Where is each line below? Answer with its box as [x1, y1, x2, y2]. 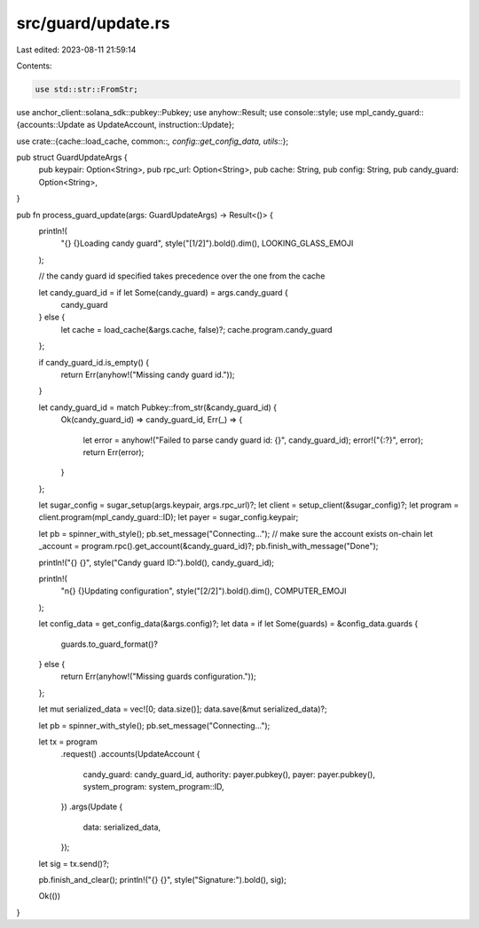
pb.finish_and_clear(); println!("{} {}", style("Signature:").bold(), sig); [38, 875, 287, 885]
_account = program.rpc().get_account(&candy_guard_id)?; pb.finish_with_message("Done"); [38, 541, 379, 552]
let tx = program [38, 736, 98, 747]
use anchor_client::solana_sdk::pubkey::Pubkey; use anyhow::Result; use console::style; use [16, 106, 354, 117]
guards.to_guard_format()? [60, 639, 159, 649]
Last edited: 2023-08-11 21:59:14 [16, 44, 137, 55]
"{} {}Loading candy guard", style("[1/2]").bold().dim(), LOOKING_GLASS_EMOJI [60, 238, 354, 248]
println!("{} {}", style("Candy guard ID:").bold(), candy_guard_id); [38, 557, 275, 568]
